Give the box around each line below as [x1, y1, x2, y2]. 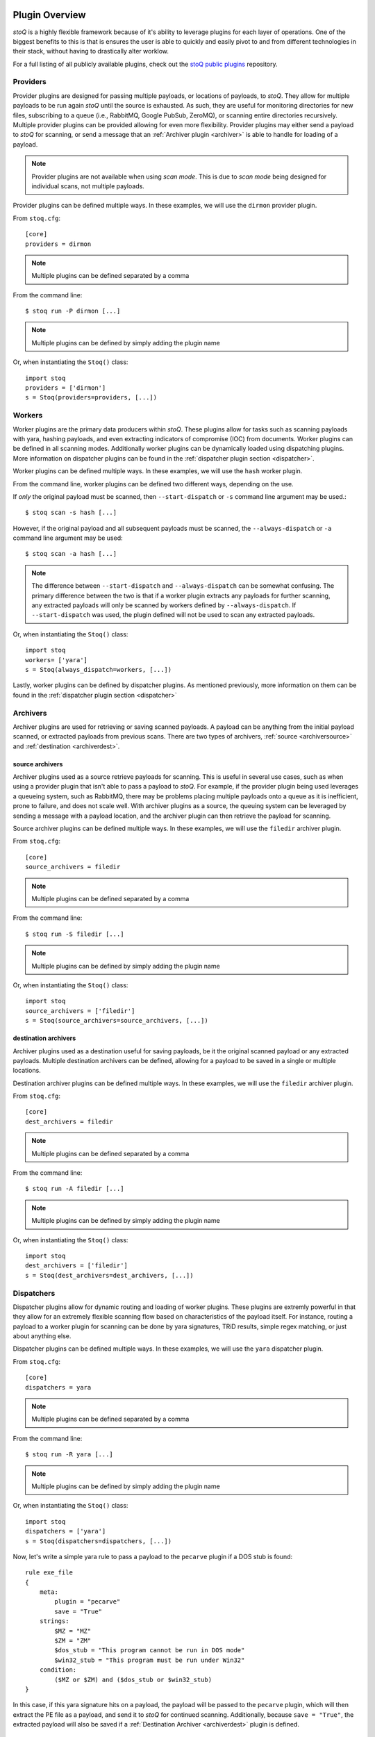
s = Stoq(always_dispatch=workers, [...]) [25, 666, 172, 673]
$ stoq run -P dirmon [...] [25, 307, 121, 315]
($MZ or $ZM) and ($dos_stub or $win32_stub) [54, 1675, 212, 1684]
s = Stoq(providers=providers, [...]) [25, 393, 158, 402]
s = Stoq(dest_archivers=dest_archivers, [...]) [25, 1271, 194, 1279]
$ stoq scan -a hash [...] [25, 550, 117, 558]
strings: [39, 1617, 69, 1625]
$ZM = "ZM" [54, 1637, 92, 1645]
